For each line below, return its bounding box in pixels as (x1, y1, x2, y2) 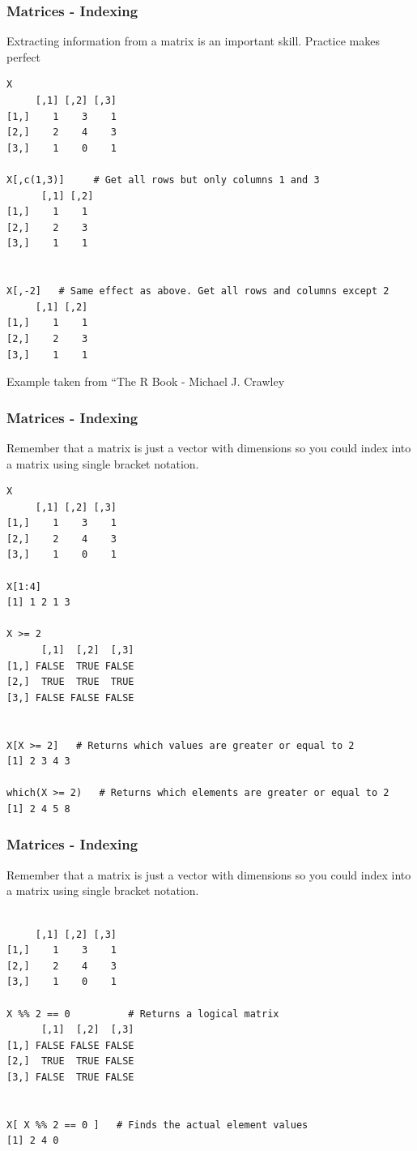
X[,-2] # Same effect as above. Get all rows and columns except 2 (6, 285, 389, 297)
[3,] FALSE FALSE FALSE (6, 691, 134, 704)
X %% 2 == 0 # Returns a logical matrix (6, 1008, 279, 1020)
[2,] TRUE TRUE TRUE (6, 676, 134, 688)
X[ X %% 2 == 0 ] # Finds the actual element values (6, 1119, 308, 1131)
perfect (6, 48, 41, 65)
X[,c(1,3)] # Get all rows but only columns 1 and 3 (6, 173, 320, 186)
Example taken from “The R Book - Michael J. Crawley (6, 373, 285, 390)
